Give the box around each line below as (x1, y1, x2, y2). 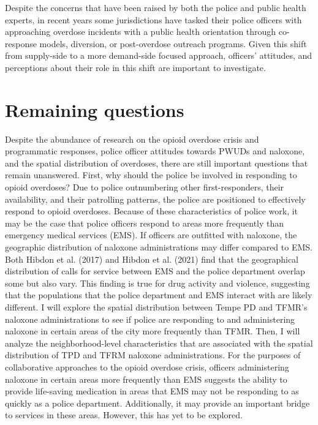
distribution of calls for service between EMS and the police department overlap (5, 265, 305, 277)
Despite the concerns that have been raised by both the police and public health (5, 1, 306, 13)
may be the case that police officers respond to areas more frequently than (5, 216, 284, 229)
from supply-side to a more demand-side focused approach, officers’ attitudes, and (5, 49, 312, 62)
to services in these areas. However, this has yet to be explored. (5, 408, 243, 421)
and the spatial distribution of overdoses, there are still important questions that (5, 156, 308, 169)
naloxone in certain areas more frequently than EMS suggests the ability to (5, 372, 287, 385)
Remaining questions (5, 97, 184, 122)
